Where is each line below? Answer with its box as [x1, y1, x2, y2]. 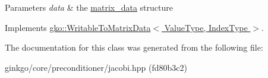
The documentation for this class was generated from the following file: [5, 41, 263, 54]
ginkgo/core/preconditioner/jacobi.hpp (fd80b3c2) [5, 61, 188, 73]
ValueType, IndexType [164, 21, 248, 33]
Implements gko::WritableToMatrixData [5, 21, 151, 33]
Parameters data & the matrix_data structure [5, 1, 173, 13]
